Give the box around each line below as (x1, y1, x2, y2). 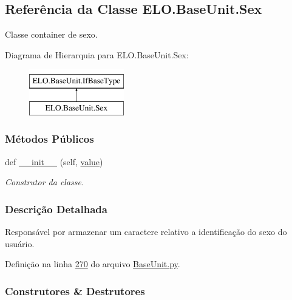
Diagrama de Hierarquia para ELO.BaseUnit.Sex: (5, 48, 189, 61)
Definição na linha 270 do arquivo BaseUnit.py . (5, 257, 180, 270)
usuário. (5, 237, 35, 250)
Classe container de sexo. (5, 28, 98, 41)
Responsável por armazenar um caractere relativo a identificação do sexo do (5, 225, 287, 238)
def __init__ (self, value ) (5, 155, 103, 168)
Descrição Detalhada (5, 201, 107, 216)
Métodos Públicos (5, 131, 94, 146)
